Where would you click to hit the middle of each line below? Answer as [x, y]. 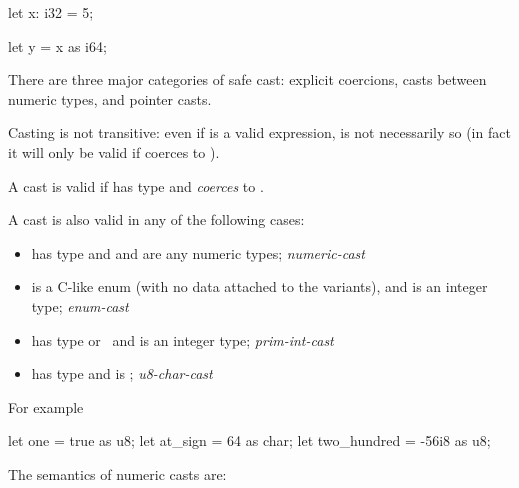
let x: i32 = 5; [51, 12]
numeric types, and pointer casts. [110, 98]
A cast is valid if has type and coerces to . [136, 185]
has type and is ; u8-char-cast [122, 373]
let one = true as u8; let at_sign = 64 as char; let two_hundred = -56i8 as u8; [249, 440]
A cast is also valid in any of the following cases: [156, 219]
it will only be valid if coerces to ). [114, 151]
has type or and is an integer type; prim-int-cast [182, 339]
